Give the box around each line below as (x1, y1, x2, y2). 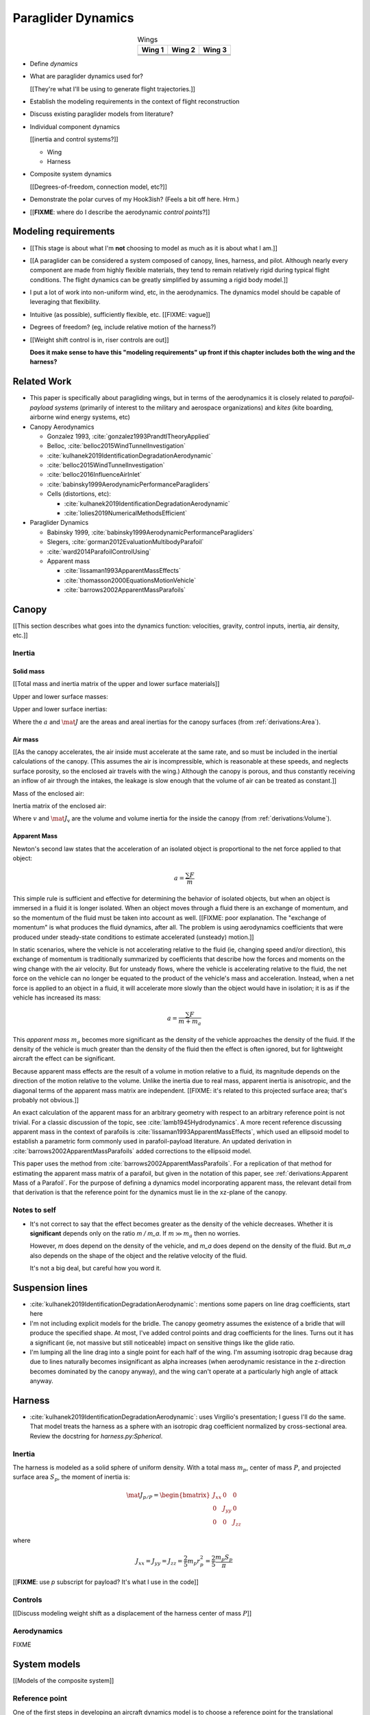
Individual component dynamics (29, 122, 120, 130)
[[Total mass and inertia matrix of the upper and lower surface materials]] (12, 680, 220, 688)
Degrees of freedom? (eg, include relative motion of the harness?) (29, 323, 217, 331)
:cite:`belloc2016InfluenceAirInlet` (47, 471, 142, 479)
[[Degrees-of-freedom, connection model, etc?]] (29, 182, 168, 191)
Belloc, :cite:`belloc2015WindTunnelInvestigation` (47, 442, 186, 450)
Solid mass (12, 667, 45, 675)
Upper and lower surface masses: (12, 692, 109, 700)
